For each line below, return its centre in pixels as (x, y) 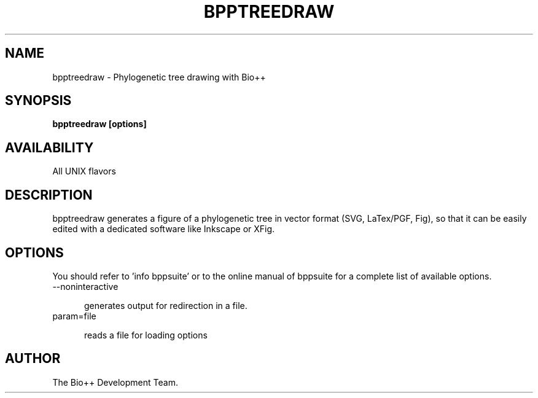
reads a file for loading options (146, 335)
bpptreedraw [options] (99, 124)
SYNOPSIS (38, 101)
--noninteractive (85, 286)
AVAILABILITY (49, 147)
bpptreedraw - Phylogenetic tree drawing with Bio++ (159, 77)
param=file (74, 316)
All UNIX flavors (84, 171)
